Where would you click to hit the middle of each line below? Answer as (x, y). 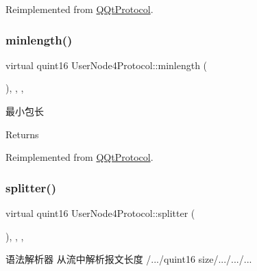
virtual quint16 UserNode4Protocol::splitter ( (100, 213)
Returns (22, 134)
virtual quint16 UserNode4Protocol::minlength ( (107, 65)
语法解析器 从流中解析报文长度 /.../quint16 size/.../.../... (129, 259)
